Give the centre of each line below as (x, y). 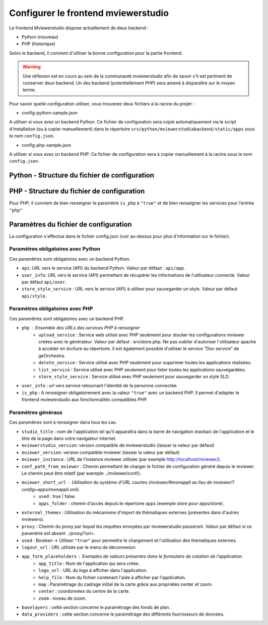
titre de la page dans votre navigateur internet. (69, 438)
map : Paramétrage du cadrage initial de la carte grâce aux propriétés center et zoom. (126, 584)
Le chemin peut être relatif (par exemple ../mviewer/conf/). (81, 473)
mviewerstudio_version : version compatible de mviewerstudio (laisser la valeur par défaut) (118, 445)
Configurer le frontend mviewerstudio (89, 13)
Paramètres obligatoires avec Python (55, 249)
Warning (32, 67)
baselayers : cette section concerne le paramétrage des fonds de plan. (96, 608)
